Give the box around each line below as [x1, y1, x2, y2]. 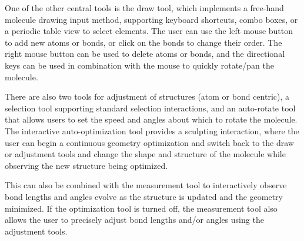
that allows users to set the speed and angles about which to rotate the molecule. [5, 113, 298, 125]
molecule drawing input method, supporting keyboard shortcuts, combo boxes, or [5, 13, 298, 25]
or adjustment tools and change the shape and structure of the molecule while [5, 148, 286, 160]
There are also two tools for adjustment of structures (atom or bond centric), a [5, 90, 290, 103]
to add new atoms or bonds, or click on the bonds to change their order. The [5, 36, 282, 48]
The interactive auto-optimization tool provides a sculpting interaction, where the [5, 124, 299, 137]
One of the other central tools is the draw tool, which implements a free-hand [5, 2, 284, 13]
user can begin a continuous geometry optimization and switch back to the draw [5, 136, 294, 148]
